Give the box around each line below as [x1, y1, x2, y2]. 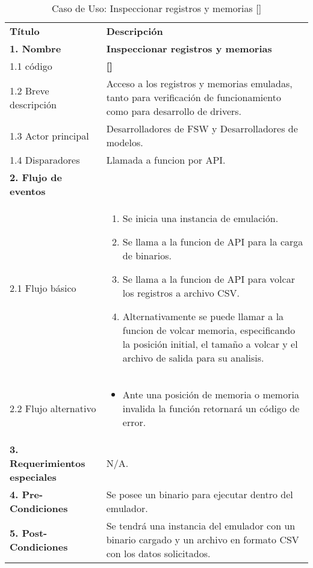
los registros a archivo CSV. [122, 286, 240, 300]
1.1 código [10, 59, 52, 73]
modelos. [106, 135, 143, 149]
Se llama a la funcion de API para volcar [122, 272, 295, 286]
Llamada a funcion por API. [106, 153, 226, 167]
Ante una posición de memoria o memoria [122, 387, 299, 401]
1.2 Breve [10, 83, 49, 97]
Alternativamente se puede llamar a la [122, 309, 284, 323]
